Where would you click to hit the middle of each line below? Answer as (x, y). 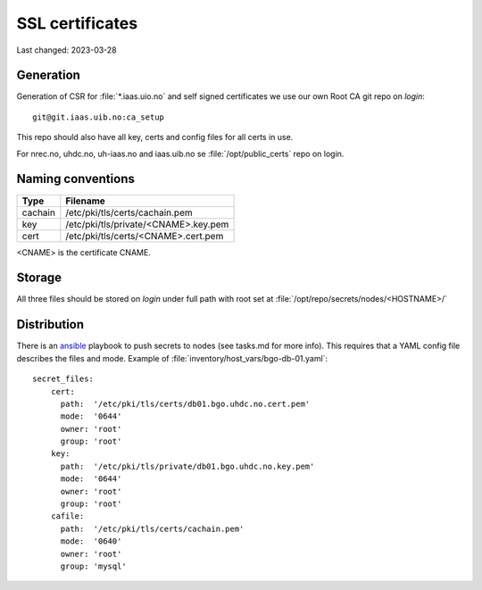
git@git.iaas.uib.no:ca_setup (99, 117)
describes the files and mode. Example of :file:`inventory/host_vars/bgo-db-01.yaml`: (172, 358)
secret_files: (63, 379)
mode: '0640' (91, 541)
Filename (86, 201)
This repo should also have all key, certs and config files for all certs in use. (155, 137)
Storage (39, 278)
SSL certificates (77, 23)
